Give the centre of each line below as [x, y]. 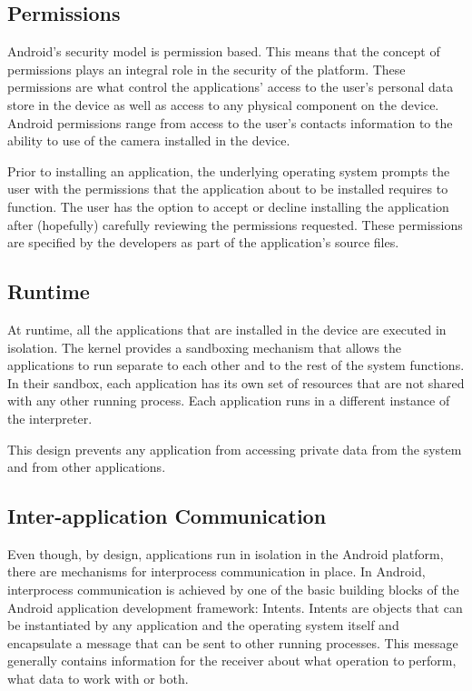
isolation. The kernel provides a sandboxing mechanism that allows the [205, 347]
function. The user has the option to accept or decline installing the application [228, 206]
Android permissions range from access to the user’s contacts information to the [230, 122]
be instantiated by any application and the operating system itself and [203, 625]
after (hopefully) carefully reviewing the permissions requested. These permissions [235, 224]
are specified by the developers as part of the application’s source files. [203, 242]
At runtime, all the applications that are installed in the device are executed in [227, 329]
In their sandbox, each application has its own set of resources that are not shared [236, 382]
